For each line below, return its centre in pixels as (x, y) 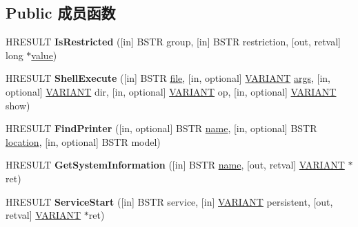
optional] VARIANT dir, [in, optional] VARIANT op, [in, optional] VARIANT (171, 91)
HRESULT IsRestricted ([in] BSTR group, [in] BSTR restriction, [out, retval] (173, 42)
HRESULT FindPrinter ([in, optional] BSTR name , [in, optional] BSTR (161, 128)
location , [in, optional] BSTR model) (83, 141)
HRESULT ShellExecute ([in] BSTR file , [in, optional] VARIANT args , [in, (168, 78)
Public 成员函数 (61, 13)
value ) (44, 55)
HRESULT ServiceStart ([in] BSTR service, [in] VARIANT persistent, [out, (169, 201)
